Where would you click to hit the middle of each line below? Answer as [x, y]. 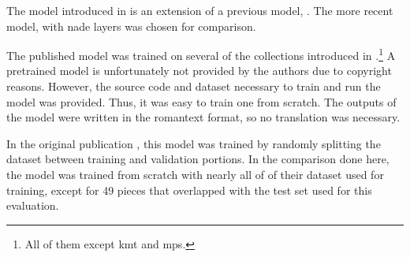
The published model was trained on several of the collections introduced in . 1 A [201, 54]
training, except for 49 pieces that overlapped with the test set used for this [189, 190]
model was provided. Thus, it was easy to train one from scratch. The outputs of [201, 101]
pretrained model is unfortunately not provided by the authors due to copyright [199, 71]
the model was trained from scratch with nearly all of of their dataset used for [195, 174]
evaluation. [33, 205]
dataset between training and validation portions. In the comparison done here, [198, 159]
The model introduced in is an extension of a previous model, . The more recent [200, 10]
